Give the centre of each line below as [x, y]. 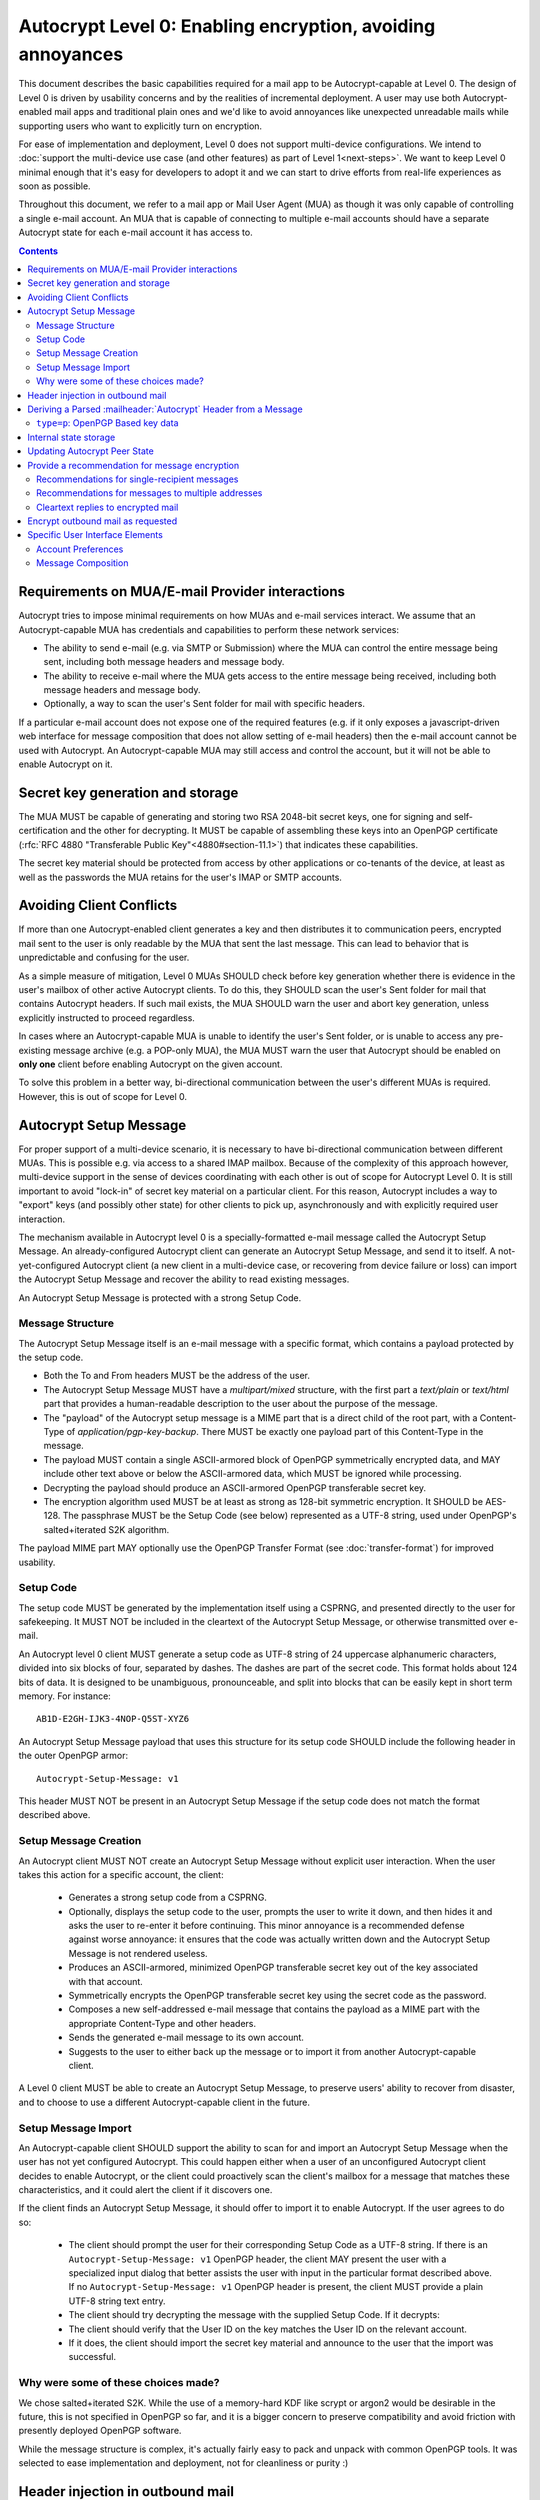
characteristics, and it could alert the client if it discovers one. [145, 2190]
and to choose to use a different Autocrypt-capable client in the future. [164, 2102]
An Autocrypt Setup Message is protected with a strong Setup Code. [160, 1297]
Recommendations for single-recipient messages [137, 479]
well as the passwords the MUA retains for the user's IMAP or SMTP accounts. [180, 877]
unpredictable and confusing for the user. [104, 957]
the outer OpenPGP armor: [73, 1756]
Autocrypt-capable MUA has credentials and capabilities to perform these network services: [209, 629]
